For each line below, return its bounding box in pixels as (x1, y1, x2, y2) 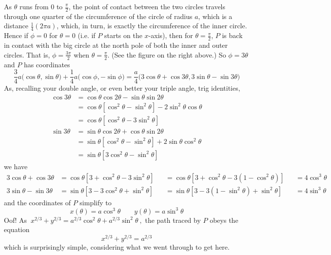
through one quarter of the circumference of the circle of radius (4, 11, 193, 21)
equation (4, 224, 30, 235)
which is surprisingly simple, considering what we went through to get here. (4, 241, 230, 252)
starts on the (104, 30, 142, 40)
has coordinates (23, 59, 70, 69)
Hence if (4, 30, 28, 40)
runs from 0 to (19, 1, 63, 11)
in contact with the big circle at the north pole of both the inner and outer (4, 40, 228, 50)
